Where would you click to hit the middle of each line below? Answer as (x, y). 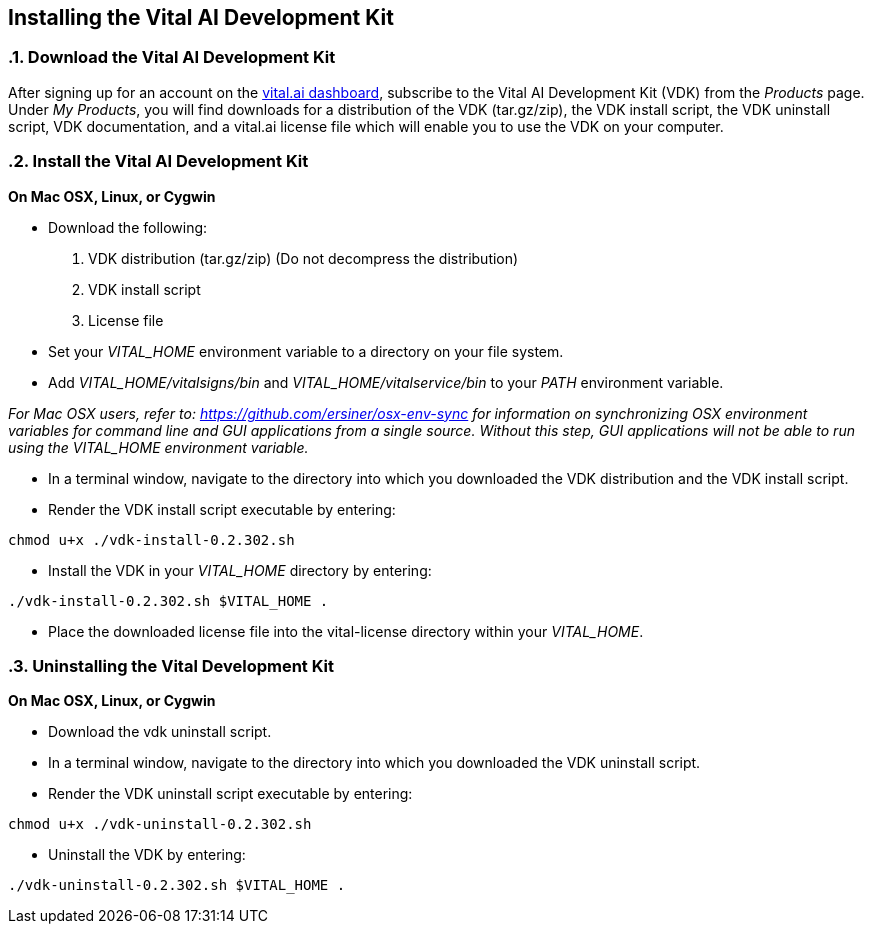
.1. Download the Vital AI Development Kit (172, 57)
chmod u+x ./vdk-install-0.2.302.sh (151, 539)
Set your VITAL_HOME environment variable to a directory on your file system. (306, 351)
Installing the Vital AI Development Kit (201, 17)
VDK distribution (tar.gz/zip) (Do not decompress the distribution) (303, 258)
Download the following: (128, 227)
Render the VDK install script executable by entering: (222, 509)
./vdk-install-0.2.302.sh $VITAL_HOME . (168, 600)
